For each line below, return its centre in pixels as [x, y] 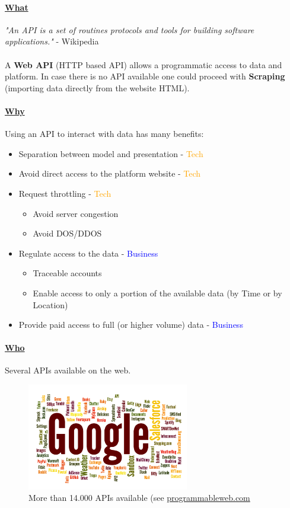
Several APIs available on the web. [68, 370]
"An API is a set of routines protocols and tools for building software [130, 29]
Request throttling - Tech [65, 193]
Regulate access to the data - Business [88, 253]
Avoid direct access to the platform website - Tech [110, 173]
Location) [50, 304]
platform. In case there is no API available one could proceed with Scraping [145, 76]
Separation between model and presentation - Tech [111, 153]
